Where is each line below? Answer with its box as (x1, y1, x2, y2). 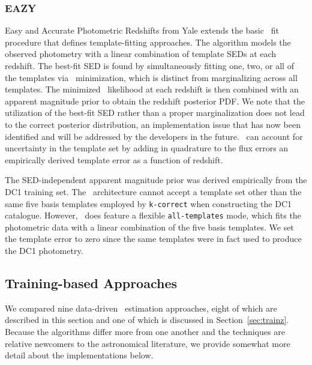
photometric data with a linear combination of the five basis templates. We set (5, 220, 294, 233)
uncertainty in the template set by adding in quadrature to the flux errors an (5, 142, 289, 154)
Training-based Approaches (5, 274, 177, 292)
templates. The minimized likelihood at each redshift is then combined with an (5, 83, 299, 95)
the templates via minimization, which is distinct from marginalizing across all (5, 71, 298, 83)
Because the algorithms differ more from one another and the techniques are (5, 325, 285, 338)
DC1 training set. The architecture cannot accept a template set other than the (5, 185, 302, 198)
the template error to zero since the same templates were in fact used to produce (5, 232, 302, 245)
